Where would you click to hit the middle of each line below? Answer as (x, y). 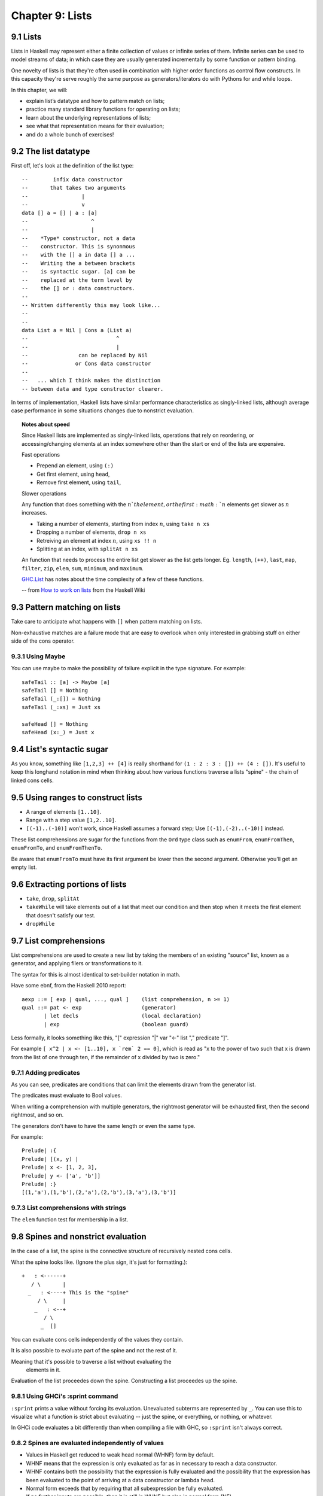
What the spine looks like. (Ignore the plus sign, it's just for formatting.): (99, 1262)
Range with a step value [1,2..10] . (71, 820)
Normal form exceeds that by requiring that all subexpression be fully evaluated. (125, 1489)
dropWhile (40, 924)
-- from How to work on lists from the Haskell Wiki (83, 590)
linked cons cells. (32, 780)
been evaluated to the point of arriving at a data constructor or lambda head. (121, 1480)
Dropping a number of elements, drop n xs (92, 532)
